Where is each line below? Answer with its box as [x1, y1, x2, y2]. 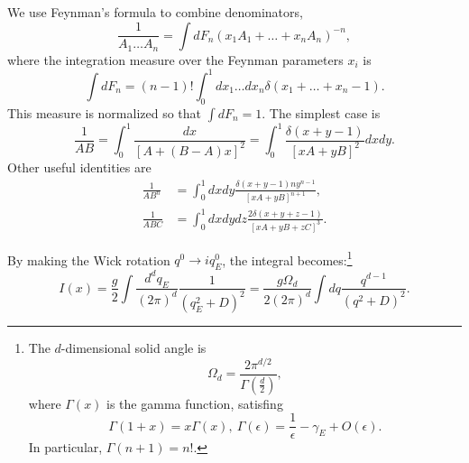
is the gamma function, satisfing [106, 394, 283, 412]
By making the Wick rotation [7, 250, 170, 269]
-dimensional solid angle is [60, 338, 207, 357]
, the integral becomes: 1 [222, 247, 353, 269]
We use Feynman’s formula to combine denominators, [7, 3, 303, 21]
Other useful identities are [7, 157, 152, 176]
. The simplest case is [262, 103, 381, 122]
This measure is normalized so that [7, 103, 202, 122]
